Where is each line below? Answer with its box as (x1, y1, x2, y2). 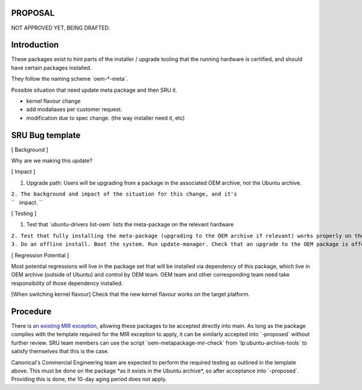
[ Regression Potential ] (11, 251, 69, 259)
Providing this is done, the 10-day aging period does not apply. (11, 376, 167, 383)
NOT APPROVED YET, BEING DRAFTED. (11, 24, 110, 31)
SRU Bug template (11, 130, 81, 140)
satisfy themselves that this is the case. (11, 348, 110, 355)
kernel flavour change (26, 97, 81, 104)
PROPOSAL (11, 8, 55, 18)
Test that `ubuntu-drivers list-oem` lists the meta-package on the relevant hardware (26, 221, 234, 228)
